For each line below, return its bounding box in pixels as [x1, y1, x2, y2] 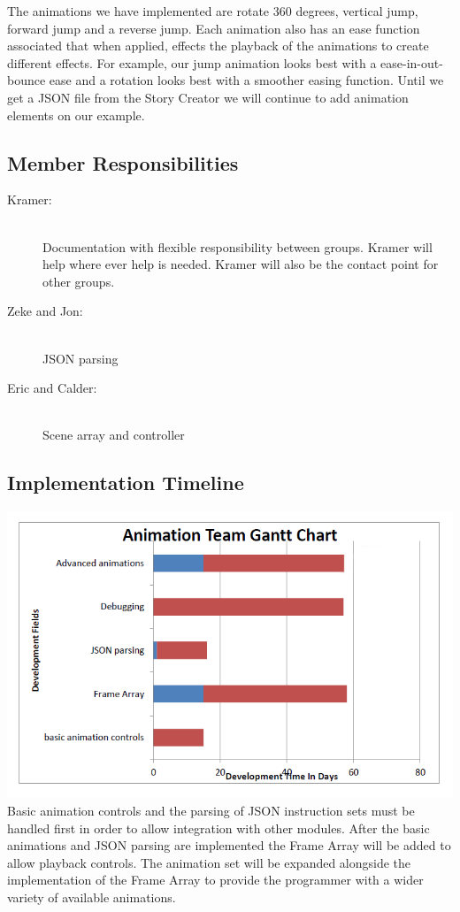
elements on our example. [7, 105, 145, 124]
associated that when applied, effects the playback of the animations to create [7, 36, 429, 55]
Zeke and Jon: [7, 302, 83, 320]
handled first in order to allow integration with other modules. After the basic [7, 818, 430, 837]
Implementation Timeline [7, 469, 244, 496]
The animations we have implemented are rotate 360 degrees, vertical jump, [7, 2, 418, 19]
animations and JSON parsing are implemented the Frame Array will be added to [7, 836, 451, 855]
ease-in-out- [380, 53, 443, 72]
